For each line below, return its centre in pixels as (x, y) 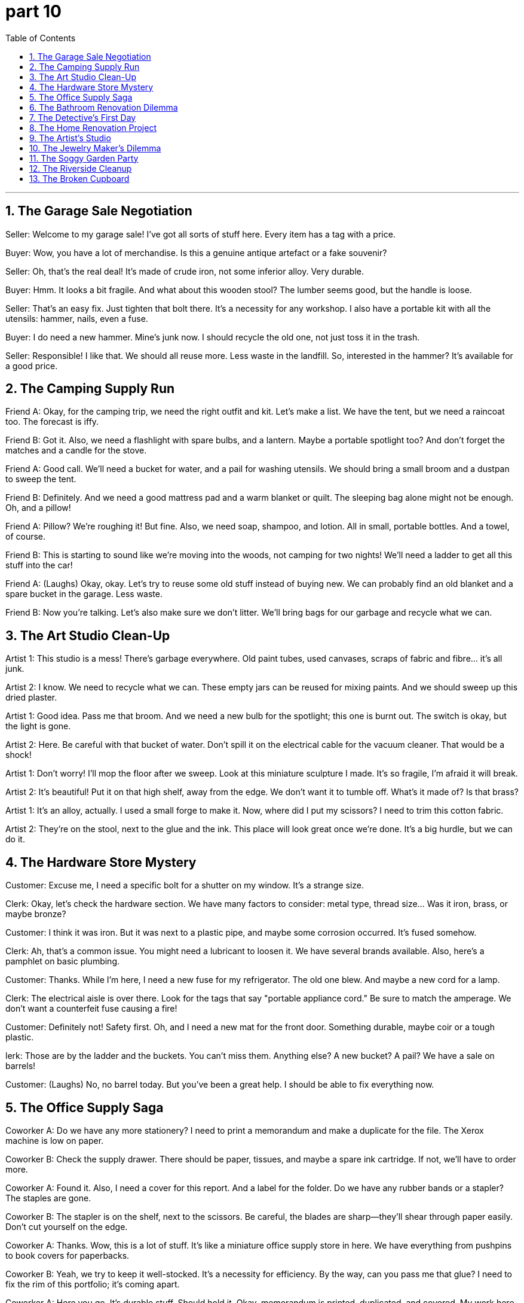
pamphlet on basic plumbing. (63, 961)
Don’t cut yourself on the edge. (67, 1226)
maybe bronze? (36, 914)
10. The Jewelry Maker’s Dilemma (95, 148)
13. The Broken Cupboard (79, 178)
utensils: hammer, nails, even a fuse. (77, 318)
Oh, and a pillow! (38, 508)
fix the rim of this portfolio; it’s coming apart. (93, 1284)
